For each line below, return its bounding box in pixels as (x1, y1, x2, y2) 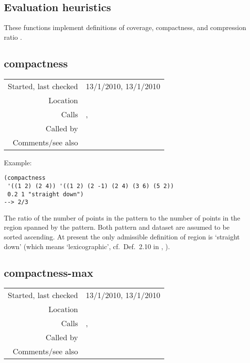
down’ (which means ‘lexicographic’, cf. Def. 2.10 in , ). (4, 241, 170, 251)
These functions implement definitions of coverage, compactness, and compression (4, 22, 246, 32)
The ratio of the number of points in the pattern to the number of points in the (4, 212, 240, 222)
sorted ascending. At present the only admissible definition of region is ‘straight (4, 232, 240, 241)
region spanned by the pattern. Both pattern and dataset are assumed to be (4, 222, 230, 232)
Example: (4, 157, 32, 167)
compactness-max (4, 265, 94, 280)
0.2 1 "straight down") (7, 190, 84, 198)
